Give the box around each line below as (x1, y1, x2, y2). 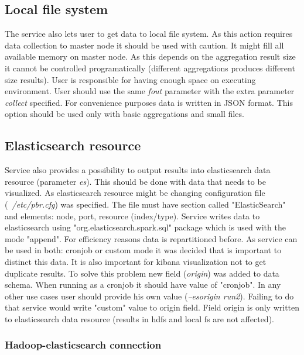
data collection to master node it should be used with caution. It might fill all (5, 39, 284, 51)
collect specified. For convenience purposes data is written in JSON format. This (5, 96, 293, 108)
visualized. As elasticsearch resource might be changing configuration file (5, 187, 265, 199)
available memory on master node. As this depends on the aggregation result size (5, 50, 296, 63)
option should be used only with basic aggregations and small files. (5, 108, 244, 120)
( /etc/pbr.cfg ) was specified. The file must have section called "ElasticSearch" (5, 198, 286, 210)
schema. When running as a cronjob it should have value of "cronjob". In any (5, 278, 281, 291)
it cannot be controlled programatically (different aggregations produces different (5, 61, 295, 74)
